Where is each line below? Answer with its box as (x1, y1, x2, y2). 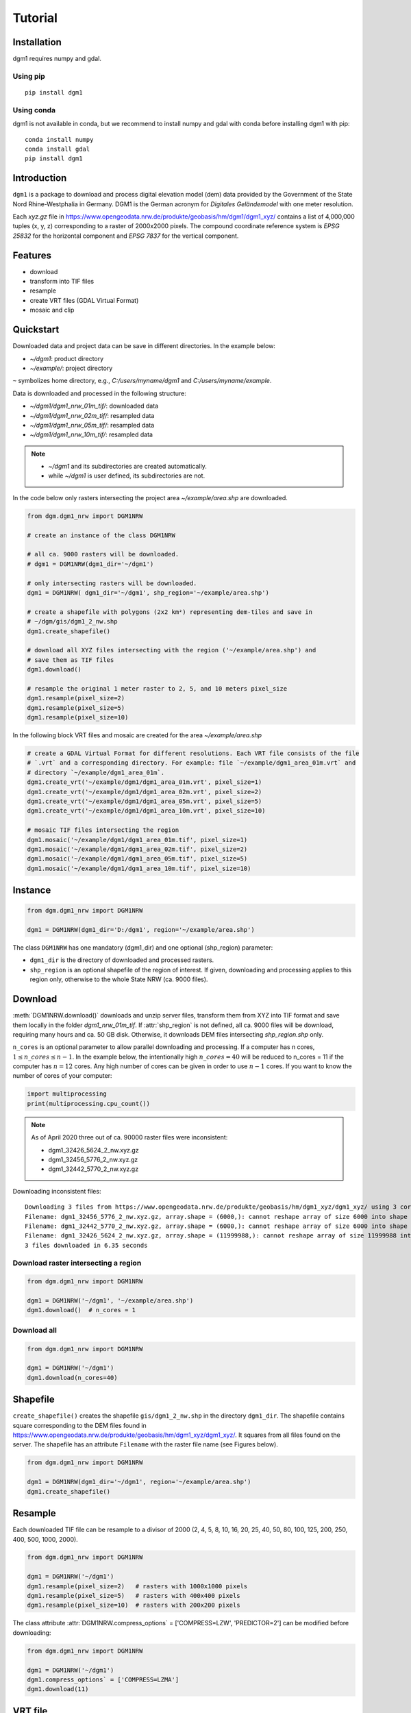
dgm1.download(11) (27, 1686, 89, 1693)
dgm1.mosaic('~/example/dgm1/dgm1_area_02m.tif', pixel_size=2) (27, 845, 248, 853)
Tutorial (12, 10, 58, 25)
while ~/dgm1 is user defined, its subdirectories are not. (48, 471, 206, 480)
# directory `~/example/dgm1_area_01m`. (27, 768, 164, 776)
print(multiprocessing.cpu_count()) (27, 1100, 151, 1107)
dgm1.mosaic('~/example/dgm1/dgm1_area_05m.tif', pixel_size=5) (27, 855, 248, 863)
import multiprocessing (27, 1090, 108, 1098)
